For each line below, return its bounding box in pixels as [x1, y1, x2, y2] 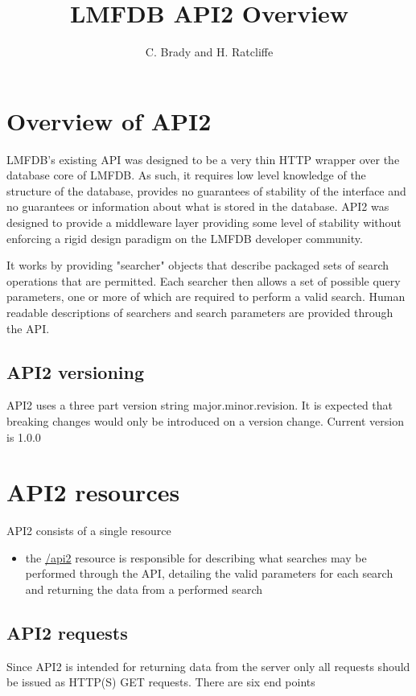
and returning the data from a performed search [25, 581, 263, 598]
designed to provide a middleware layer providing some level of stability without [6, 214, 402, 231]
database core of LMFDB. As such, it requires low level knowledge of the [6, 167, 366, 183]
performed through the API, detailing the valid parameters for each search [25, 565, 393, 582]
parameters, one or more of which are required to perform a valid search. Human [6, 288, 406, 305]
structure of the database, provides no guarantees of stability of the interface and [6, 182, 406, 199]
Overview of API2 [6, 104, 212, 137]
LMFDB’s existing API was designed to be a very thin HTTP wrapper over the [6, 150, 400, 167]
